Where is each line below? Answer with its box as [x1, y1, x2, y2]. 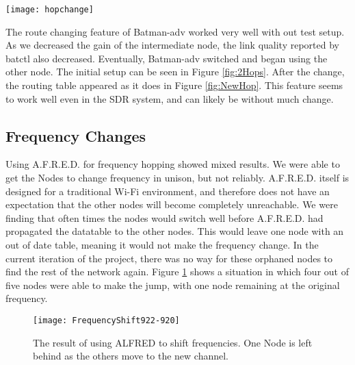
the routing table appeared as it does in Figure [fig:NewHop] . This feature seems [5, 78, 343, 92]
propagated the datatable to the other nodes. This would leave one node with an [5, 224, 344, 238]
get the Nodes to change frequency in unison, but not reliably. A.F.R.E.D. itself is [5, 171, 350, 185]
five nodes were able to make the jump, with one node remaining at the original [5, 277, 340, 292]
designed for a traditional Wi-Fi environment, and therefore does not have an [5, 184, 330, 198]
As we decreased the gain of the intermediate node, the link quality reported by [5, 38, 339, 52]
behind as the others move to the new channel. [33, 349, 229, 363]
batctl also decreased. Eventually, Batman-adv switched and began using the [5, 51, 328, 65]
